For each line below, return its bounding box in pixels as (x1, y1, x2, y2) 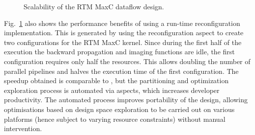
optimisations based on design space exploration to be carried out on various (4, 104, 235, 114)
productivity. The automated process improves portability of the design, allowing (4, 94, 248, 105)
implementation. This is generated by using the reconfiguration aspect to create (4, 27, 244, 38)
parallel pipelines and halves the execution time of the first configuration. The (4, 66, 239, 76)
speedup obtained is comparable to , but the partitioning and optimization (4, 75, 229, 86)
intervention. (4, 123, 42, 134)
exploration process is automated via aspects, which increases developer (4, 85, 220, 95)
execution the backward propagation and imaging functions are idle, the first (4, 46, 235, 57)
